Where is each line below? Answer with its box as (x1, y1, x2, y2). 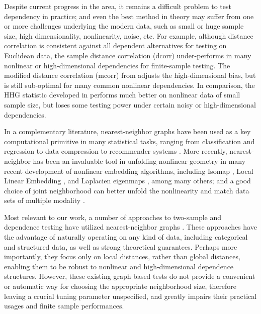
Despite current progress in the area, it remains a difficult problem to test (4, 1, 231, 11)
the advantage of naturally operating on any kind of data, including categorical (4, 232, 248, 242)
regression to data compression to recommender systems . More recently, (4, 146, 227, 156)
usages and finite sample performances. (4, 300, 124, 311)
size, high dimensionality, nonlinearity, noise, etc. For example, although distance (4, 30, 253, 41)
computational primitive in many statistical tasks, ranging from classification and (4, 136, 255, 146)
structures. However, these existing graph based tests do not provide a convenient (4, 271, 255, 281)
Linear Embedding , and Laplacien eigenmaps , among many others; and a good (4, 175, 251, 186)
